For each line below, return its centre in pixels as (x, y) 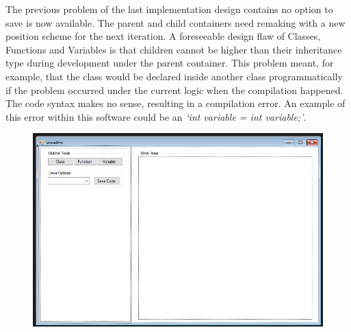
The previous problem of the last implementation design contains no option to (169, 9)
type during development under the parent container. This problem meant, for (170, 63)
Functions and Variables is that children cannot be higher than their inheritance (174, 49)
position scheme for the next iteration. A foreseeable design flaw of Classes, (163, 36)
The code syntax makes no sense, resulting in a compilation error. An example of (175, 103)
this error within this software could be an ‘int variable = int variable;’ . (156, 116)
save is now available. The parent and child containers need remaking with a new (175, 22)
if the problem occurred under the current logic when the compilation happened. (174, 90)
